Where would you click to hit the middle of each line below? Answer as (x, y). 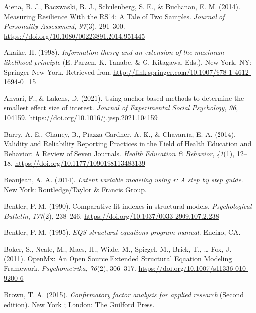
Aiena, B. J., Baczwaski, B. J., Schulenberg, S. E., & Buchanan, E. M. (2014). (122, 6)
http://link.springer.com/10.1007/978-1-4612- (182, 71)
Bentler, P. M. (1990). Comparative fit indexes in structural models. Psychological (128, 206)
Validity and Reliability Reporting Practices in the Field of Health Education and (128, 144)
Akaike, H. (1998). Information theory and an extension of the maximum (114, 52)
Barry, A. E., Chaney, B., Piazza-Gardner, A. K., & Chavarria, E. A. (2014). (120, 134)
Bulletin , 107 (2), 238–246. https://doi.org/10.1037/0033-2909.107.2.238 (111, 215)
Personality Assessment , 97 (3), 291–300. (65, 26)
